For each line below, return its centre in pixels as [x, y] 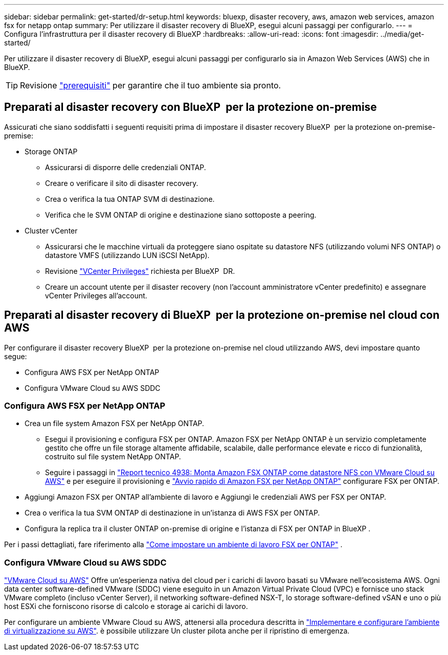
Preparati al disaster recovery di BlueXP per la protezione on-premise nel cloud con [222, 315]
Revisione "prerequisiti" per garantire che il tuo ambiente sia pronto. [151, 85]
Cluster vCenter [51, 230]
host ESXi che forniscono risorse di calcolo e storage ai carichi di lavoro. [126, 606]
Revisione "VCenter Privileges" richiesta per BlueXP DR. [140, 271]
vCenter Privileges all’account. [96, 295]
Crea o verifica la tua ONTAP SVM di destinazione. [130, 199]
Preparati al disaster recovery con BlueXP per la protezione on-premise [191, 107]
